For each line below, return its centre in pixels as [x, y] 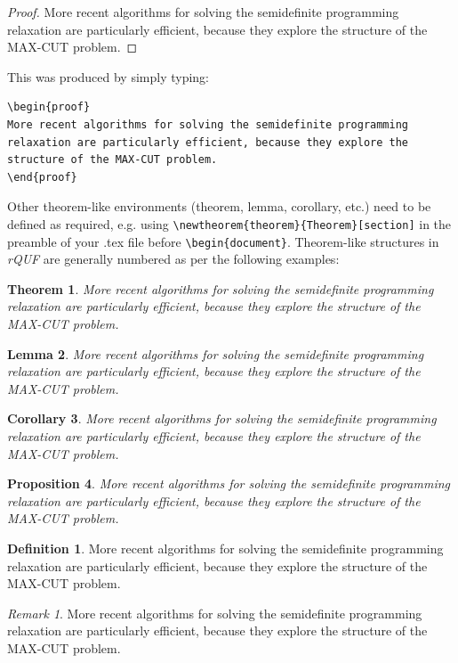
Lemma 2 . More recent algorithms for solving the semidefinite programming [216, 353]
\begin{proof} [49, 107]
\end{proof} [42, 177]
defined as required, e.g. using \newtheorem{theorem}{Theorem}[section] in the [229, 223]
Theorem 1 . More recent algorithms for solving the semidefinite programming [221, 288]
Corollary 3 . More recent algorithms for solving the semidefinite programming [222, 418]
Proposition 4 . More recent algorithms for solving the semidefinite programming [229, 483]
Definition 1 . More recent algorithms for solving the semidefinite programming [225, 548]
